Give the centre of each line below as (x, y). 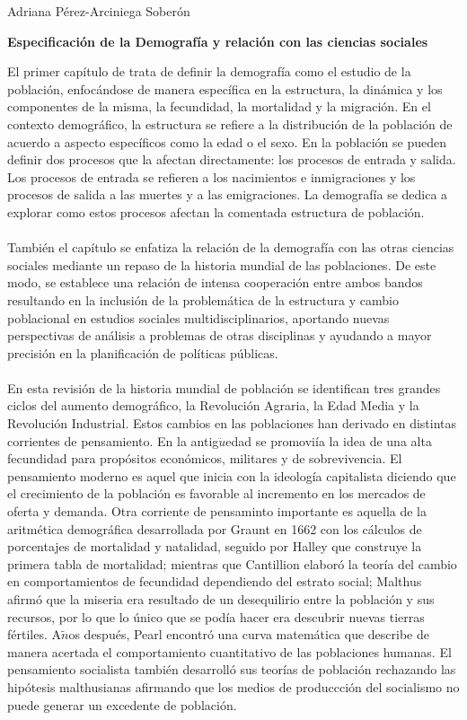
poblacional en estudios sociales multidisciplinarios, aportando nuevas (198, 317)
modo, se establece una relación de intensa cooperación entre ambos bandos (215, 282)
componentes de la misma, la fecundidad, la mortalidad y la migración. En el (219, 106)
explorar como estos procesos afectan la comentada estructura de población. (216, 211)
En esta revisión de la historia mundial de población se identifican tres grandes (224, 387)
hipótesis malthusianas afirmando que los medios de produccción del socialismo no (233, 686)
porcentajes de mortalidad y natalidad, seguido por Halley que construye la (215, 546)
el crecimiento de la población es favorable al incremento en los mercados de (216, 493)
